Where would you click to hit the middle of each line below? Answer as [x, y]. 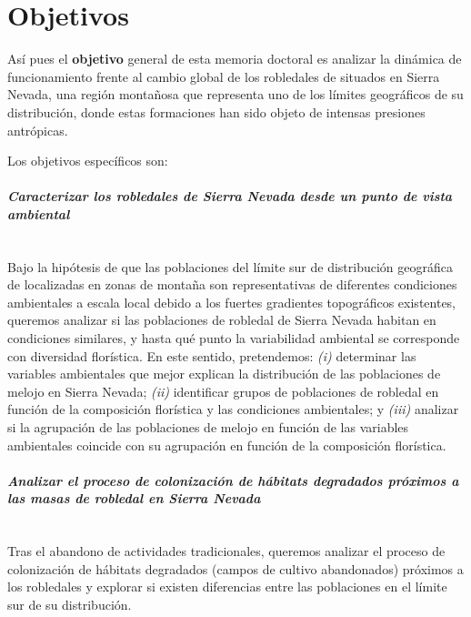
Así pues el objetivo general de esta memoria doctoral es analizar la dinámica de [235, 59]
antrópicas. [38, 130]
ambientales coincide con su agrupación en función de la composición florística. [227, 445]
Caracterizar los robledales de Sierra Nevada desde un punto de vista [230, 196]
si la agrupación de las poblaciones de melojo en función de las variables [208, 427]
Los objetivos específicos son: [88, 161]
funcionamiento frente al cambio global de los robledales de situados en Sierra [224, 76]
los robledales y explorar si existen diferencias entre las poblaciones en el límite [227, 587]
